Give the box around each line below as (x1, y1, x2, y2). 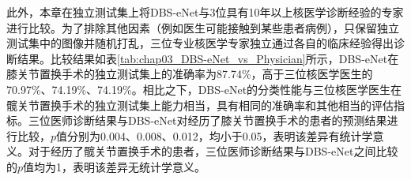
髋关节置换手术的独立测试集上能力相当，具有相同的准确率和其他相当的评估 (6, 96, 394, 113)
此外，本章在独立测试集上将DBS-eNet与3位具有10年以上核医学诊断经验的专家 (6, 4, 404, 20)
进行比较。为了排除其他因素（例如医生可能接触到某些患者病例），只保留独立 (6, 19, 399, 36)
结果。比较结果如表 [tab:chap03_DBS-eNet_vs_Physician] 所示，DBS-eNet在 (17, 50, 399, 66)
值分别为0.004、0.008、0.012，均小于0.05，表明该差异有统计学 (56, 127, 373, 144)
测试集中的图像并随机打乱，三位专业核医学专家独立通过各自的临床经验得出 (6, 35, 394, 51)
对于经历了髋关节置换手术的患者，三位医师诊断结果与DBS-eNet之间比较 (28, 143, 398, 159)
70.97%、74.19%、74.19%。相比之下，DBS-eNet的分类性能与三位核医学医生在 (6, 81, 402, 97)
